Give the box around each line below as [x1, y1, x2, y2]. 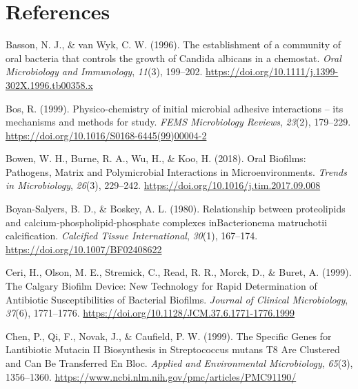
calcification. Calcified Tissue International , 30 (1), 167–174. [6, 228, 258, 243]
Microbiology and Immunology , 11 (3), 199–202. [6, 64, 203, 79]
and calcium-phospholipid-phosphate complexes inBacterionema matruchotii [6, 215, 328, 229]
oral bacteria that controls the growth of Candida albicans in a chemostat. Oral [6, 50, 341, 65]
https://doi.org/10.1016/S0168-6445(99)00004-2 [6, 128, 207, 142]
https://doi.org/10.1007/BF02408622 [6, 241, 162, 256]
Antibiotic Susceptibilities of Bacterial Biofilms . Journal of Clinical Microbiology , [6, 292, 348, 306]
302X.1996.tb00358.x [6, 77, 93, 92]
